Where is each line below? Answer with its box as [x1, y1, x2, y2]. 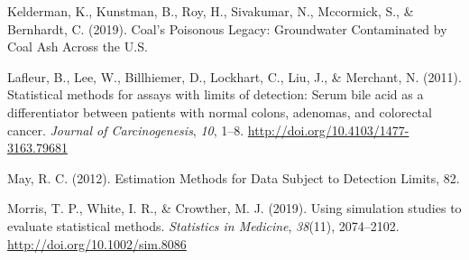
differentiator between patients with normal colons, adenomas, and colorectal [7, 102, 432, 121]
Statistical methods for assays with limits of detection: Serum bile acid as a [7, 85, 424, 104]
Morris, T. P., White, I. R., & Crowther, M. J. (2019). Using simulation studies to [7, 199, 462, 218]
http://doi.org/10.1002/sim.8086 [7, 234, 187, 253]
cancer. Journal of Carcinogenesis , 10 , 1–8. [7, 120, 244, 139]
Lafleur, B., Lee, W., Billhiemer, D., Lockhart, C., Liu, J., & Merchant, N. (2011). [7, 67, 462, 86]
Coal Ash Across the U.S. [7, 37, 148, 56]
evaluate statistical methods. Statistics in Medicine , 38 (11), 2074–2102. [7, 216, 400, 235]
